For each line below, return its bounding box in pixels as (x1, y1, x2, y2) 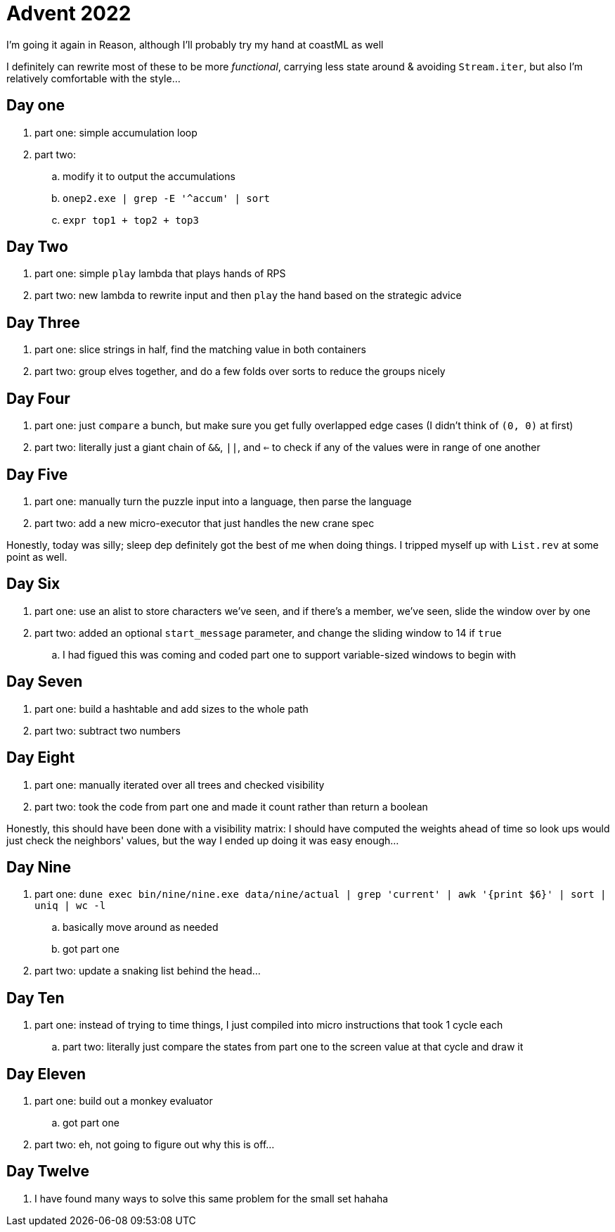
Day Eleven (6, 1065, 86, 1083)
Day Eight (6, 749, 75, 767)
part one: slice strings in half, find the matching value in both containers (34, 343, 366, 356)
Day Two (6, 238, 68, 256)
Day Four (6, 389, 70, 407)
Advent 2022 (6, 1, 131, 25)
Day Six (6, 575, 60, 593)
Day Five (6, 465, 68, 483)
